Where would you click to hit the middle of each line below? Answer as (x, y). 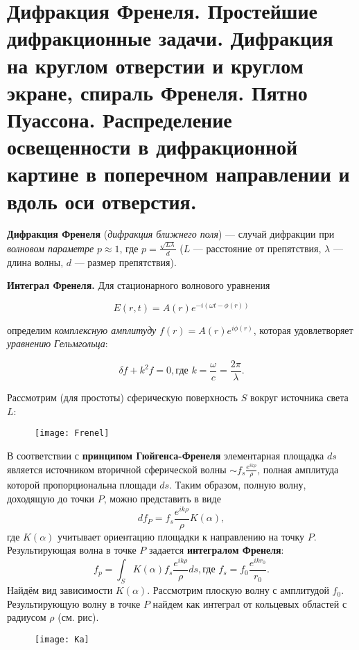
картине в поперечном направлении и (178, 174)
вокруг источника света (299, 397)
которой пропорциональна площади (82, 485)
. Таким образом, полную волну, (238, 485)
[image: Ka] (62, 640)
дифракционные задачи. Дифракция (170, 38)
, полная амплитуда (298, 469)
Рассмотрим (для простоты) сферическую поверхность (122, 397)
